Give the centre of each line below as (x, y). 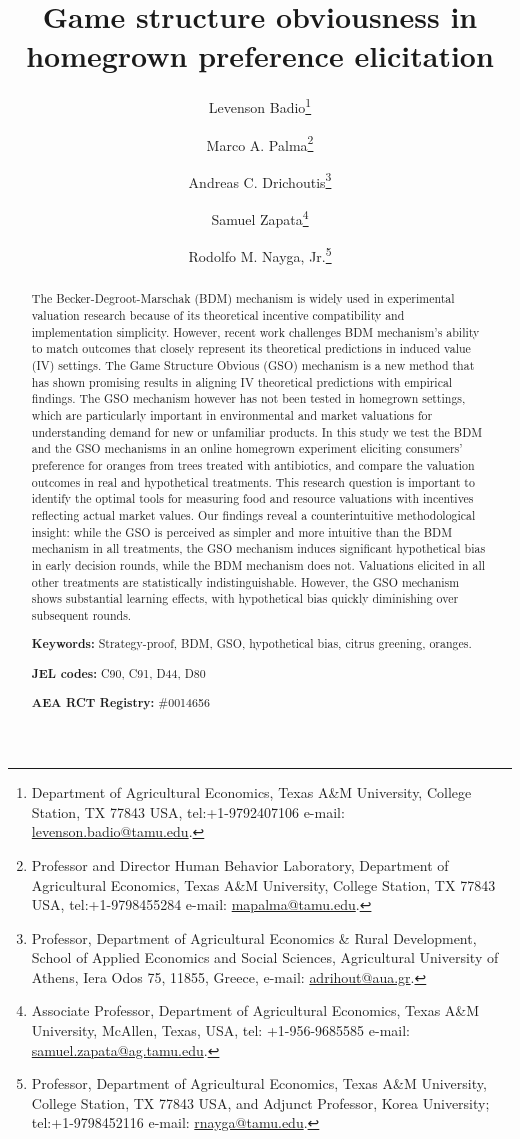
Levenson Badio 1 (260, 105)
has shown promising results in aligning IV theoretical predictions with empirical (242, 381)
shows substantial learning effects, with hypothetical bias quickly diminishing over (245, 598)
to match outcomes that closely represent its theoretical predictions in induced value (251, 348)
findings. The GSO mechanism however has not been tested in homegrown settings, (248, 398)
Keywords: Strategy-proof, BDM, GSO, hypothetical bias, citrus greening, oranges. (251, 644)
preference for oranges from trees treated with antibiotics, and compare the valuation (253, 464)
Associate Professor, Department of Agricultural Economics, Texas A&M (255, 1010)
